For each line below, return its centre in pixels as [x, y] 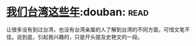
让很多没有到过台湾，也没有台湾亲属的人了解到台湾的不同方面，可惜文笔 [95, 29]
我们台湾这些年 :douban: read [77, 12]
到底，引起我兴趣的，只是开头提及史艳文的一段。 [82, 37]
